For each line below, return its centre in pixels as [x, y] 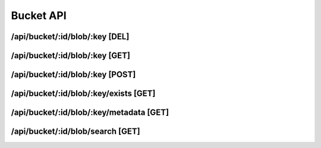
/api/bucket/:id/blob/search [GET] [75, 132]
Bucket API [39, 15]
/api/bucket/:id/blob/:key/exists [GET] [83, 94]
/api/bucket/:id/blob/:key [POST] [73, 75]
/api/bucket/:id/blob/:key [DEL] [70, 37]
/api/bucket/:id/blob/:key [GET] [71, 56]
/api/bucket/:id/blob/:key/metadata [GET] [90, 113]
